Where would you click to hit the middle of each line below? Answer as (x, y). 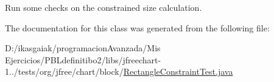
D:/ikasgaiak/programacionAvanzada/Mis (83, 48)
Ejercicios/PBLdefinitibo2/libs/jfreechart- (83, 59)
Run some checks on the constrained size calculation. (104, 7)
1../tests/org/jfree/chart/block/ (64, 71)
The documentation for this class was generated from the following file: (137, 27)
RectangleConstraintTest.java (178, 71)
